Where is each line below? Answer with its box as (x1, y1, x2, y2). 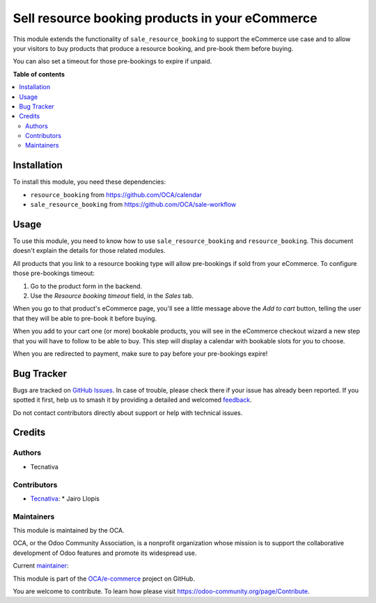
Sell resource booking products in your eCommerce (13, 10, 318, 26)
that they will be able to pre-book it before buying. (13, 314, 157, 322)
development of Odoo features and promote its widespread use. (13, 549, 197, 557)
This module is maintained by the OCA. (13, 526, 125, 535)
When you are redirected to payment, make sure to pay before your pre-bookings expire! (13, 349, 268, 358)
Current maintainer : (13, 561, 69, 570)
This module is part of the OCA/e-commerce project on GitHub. (13, 574, 195, 583)
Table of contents (13, 70, 65, 78)
